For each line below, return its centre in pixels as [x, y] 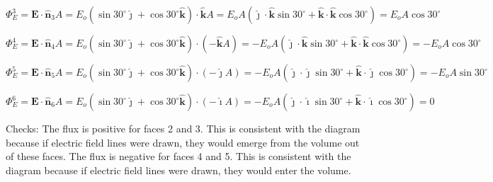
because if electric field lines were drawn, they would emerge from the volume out [183, 142]
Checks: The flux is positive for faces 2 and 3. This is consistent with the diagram [183, 128]
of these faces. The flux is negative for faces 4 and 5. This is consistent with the [178, 156]
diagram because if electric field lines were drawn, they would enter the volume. [178, 170]
